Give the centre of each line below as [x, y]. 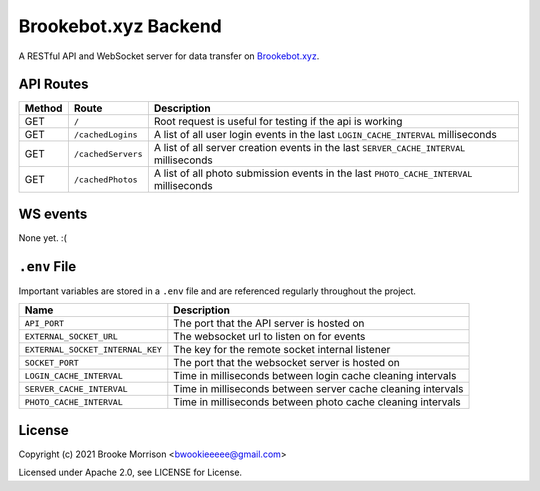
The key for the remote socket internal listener [282, 350]
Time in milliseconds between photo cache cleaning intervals [317, 402]
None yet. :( [42, 237]
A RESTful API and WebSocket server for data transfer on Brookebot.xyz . [169, 56]
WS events [53, 213]
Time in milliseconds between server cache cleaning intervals [318, 389]
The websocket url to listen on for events [269, 337]
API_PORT [44, 323]
